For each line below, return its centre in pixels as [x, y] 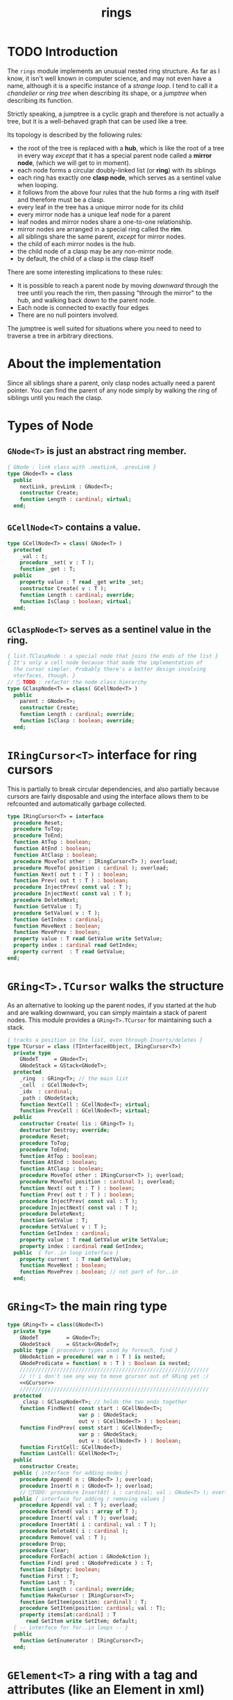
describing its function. [40, 100]
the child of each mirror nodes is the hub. [76, 243]
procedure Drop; [43, 1544]
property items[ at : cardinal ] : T [68, 1615]
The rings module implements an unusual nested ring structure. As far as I [114, 71]
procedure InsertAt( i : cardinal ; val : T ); [88, 1525]
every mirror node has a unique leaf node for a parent [94, 214]
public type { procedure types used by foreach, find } [96, 1351]
